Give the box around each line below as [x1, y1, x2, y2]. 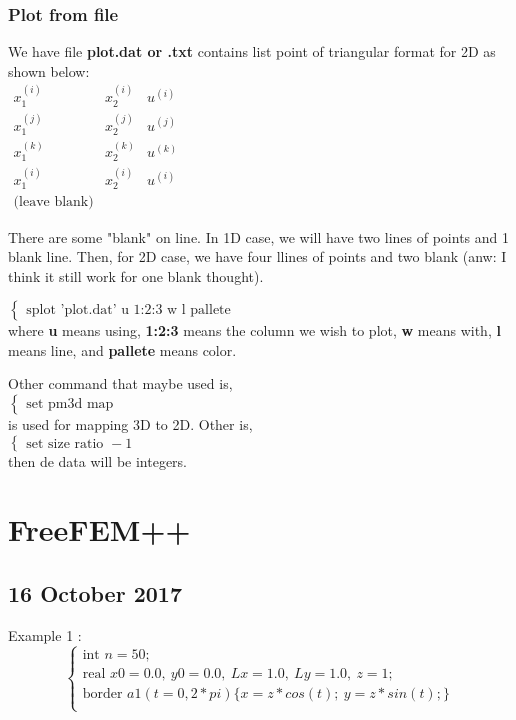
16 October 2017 [8, 578, 182, 609]
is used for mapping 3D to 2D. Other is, [8, 414, 253, 435]
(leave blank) [13, 195, 94, 210]
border [82, 686, 123, 701]
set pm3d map [26, 397, 114, 412]
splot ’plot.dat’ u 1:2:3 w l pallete [26, 303, 231, 318]
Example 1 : [8, 624, 82, 645]
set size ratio [26, 437, 104, 452]
